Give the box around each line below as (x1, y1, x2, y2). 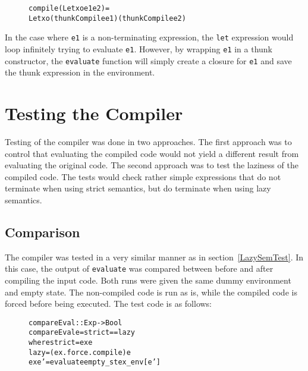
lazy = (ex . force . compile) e (29, 348, 131, 357)
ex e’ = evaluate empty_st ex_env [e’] (29, 358, 161, 367)
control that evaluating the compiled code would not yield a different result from (5, 147, 299, 159)
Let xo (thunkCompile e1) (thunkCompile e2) (29, 14, 186, 23)
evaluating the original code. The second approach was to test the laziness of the (5, 159, 298, 171)
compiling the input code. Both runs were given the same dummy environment (5, 274, 291, 287)
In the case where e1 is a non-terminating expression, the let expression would (5, 31, 294, 43)
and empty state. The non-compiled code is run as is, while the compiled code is (5, 285, 297, 298)
